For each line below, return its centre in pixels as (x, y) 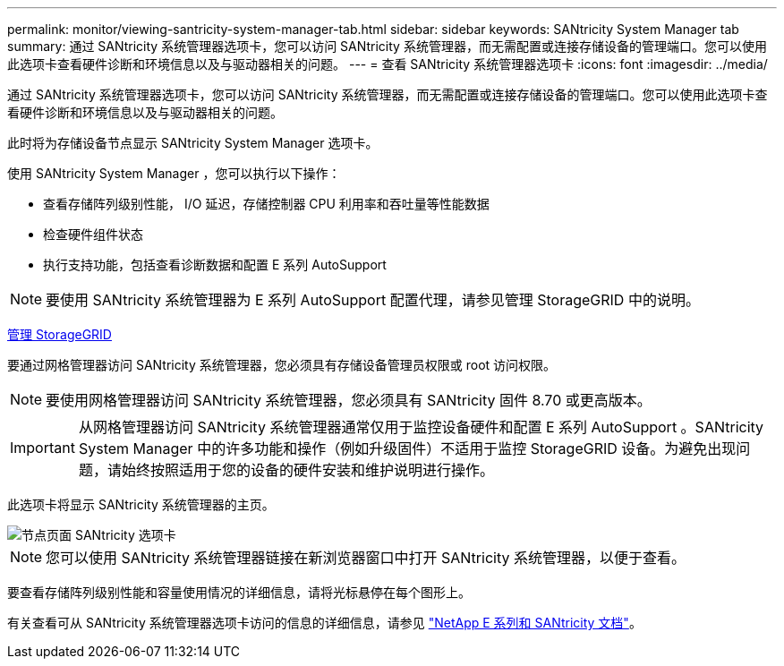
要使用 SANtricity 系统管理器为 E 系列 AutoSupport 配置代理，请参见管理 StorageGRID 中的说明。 (373, 300)
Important (43, 448)
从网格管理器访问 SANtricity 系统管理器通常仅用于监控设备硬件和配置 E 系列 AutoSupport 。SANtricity (421, 427)
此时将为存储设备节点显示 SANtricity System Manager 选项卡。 (193, 143)
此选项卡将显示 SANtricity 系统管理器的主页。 (141, 504)
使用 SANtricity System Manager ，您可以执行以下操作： (174, 173)
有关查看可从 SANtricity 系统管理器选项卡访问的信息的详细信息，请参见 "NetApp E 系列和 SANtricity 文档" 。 (324, 623)
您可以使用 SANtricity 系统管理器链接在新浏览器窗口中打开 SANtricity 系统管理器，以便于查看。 (366, 558)
